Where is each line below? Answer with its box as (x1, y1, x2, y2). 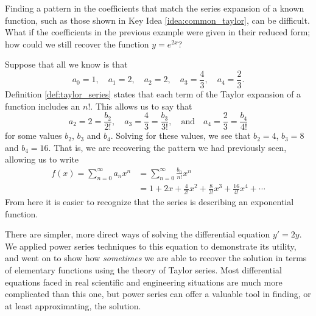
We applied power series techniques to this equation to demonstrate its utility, (5, 239, 297, 252)
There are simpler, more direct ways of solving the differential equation (5, 228, 270, 241)
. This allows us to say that (90, 99, 192, 112)
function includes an (5, 99, 80, 112)
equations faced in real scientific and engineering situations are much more (5, 275, 283, 288)
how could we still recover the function (5, 37, 149, 50)
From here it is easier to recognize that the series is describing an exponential (5, 195, 294, 208)
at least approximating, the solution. (5, 299, 141, 312)
